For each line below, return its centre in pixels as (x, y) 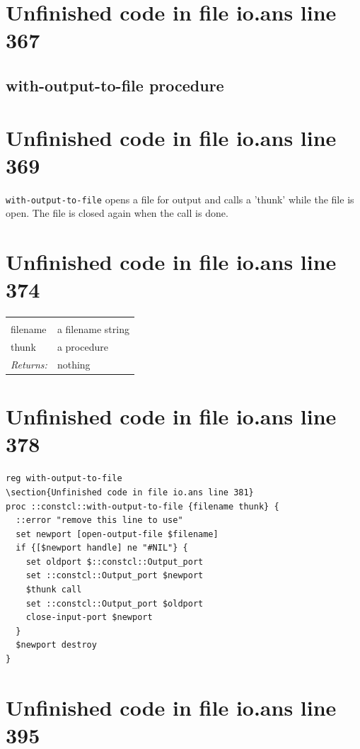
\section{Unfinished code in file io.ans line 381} (130, 492)
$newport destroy (56, 645)
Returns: (29, 364)
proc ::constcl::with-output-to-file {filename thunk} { (143, 506)
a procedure (82, 347)
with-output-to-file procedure (115, 85)
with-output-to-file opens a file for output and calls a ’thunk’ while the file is (180, 199)
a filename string (93, 329)
